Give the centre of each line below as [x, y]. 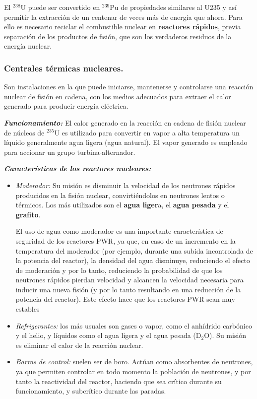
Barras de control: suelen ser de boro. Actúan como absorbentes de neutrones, [134, 362]
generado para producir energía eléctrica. [66, 106]
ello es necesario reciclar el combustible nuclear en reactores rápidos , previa [123, 27]
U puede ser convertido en [60, 7]
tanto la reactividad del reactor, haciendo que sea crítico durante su [119, 381]
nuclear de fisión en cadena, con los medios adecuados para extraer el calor [118, 96]
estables [28, 309]
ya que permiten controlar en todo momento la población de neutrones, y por [133, 371]
